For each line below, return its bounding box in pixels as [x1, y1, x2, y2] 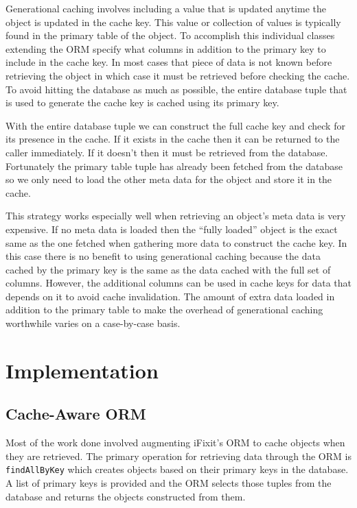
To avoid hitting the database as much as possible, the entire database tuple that [5, 82, 347, 96]
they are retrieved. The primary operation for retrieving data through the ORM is [5, 448, 352, 463]
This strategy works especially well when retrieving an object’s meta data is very [5, 208, 346, 223]
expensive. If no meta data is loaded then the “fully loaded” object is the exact [5, 221, 338, 236]
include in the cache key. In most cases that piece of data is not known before [5, 55, 332, 69]
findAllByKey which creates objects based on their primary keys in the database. [5, 462, 349, 476]
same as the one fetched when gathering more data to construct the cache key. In [5, 235, 347, 250]
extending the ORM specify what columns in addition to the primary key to [5, 41, 326, 56]
